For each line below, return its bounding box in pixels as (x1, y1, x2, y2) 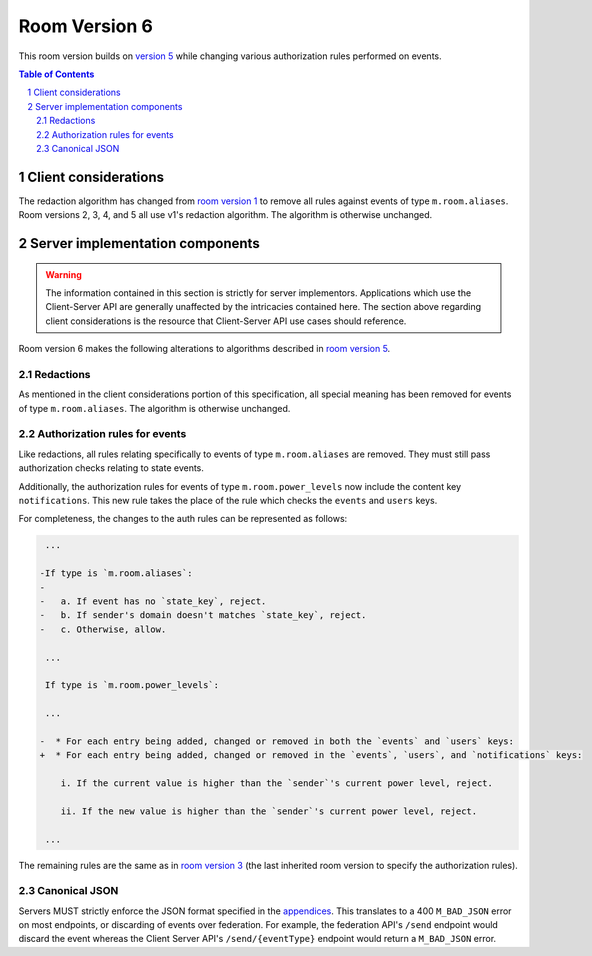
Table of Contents (18, 68, 95, 80)
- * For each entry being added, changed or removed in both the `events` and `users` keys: (39, 735, 515, 747)
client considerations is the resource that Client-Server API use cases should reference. (45, 315, 407, 327)
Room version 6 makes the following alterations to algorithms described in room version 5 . (18, 343, 391, 355)
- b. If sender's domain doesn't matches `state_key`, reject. (39, 610, 367, 621)
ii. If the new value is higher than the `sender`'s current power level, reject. (60, 805, 478, 817)
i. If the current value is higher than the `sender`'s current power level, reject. (60, 778, 494, 789)
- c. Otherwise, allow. (39, 623, 167, 635)
